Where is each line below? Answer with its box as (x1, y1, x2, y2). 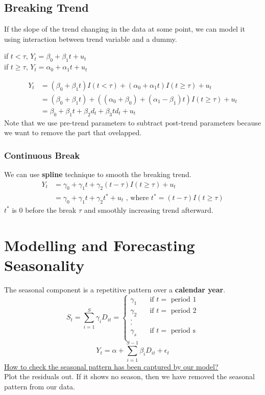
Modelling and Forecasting (4, 234, 195, 255)
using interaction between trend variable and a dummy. (4, 33, 177, 44)
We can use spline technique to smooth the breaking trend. (4, 169, 191, 180)
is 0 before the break (12, 204, 77, 215)
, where (126, 194, 149, 202)
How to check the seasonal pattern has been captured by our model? (4, 361, 219, 372)
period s (171, 327, 196, 335)
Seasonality (4, 254, 85, 275)
